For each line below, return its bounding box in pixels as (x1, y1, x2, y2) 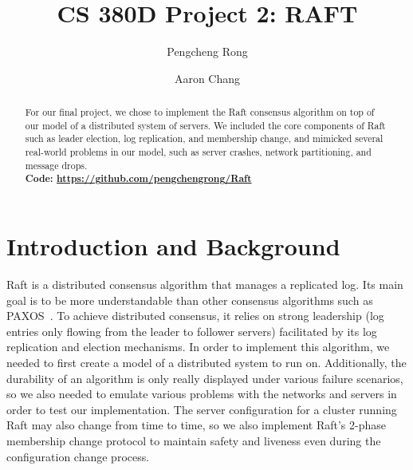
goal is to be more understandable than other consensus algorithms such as (6, 291, 373, 308)
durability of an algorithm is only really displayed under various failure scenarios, (6, 369, 403, 386)
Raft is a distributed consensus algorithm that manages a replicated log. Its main (6, 275, 403, 292)
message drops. (25, 158, 88, 172)
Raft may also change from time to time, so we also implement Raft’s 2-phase (6, 417, 386, 433)
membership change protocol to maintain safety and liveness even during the (6, 432, 381, 448)
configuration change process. (6, 448, 150, 464)
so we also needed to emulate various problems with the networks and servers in (6, 385, 397, 402)
